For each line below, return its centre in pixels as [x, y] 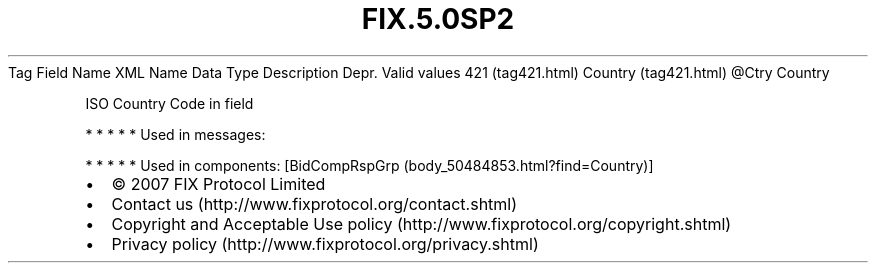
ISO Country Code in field [169, 103]
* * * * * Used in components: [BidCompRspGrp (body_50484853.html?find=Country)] [369, 165]
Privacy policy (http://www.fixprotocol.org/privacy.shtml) [325, 243]
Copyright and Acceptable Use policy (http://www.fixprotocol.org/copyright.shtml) [421, 223]
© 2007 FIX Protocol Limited [218, 183]
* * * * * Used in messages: [175, 134]
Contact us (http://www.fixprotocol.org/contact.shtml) [314, 203]
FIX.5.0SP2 [438, 19]
